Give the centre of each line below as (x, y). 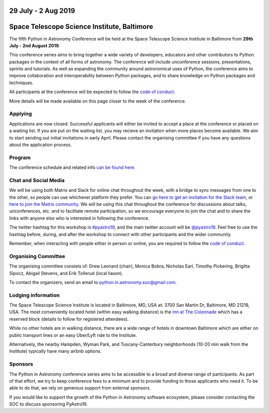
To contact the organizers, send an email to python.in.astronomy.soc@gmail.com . (93, 282)
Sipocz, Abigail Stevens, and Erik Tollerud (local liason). (66, 273)
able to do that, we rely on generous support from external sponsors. (80, 388)
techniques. (21, 83)
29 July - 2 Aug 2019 (42, 11)
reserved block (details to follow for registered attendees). (69, 319)
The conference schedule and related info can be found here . (72, 167)
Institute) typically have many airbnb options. (55, 351)
